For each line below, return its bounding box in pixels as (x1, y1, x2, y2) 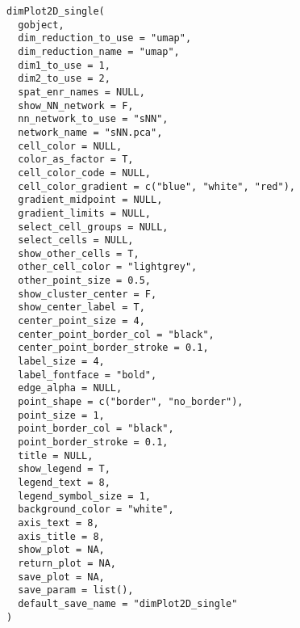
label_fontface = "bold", (18, 369, 157, 381)
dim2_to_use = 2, (18, 73, 110, 85)
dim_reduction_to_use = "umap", (18, 32, 192, 44)
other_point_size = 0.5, (18, 275, 151, 287)
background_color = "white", (18, 504, 174, 516)
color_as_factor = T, (18, 154, 134, 166)
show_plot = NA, (18, 544, 105, 556)
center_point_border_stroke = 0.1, (18, 342, 209, 354)
